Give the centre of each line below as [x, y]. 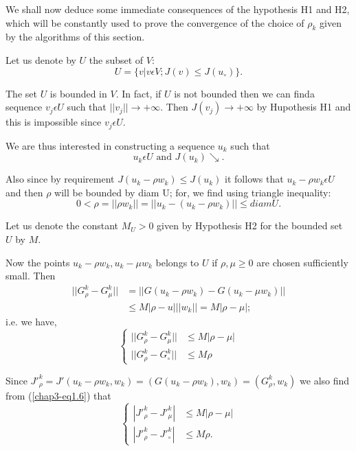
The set [21, 93]
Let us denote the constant [62, 225]
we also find [325, 380]
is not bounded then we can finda [244, 93]
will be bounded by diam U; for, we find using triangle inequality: [193, 192]
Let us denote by [41, 59]
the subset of [116, 59]
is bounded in [78, 93]
